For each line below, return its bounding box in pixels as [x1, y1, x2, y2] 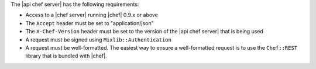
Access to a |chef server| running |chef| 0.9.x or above [25, 12, 158, 19]
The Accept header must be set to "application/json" [25, 19, 154, 26]
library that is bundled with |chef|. [25, 53, 108, 60]
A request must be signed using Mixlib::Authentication [25, 36, 172, 43]
